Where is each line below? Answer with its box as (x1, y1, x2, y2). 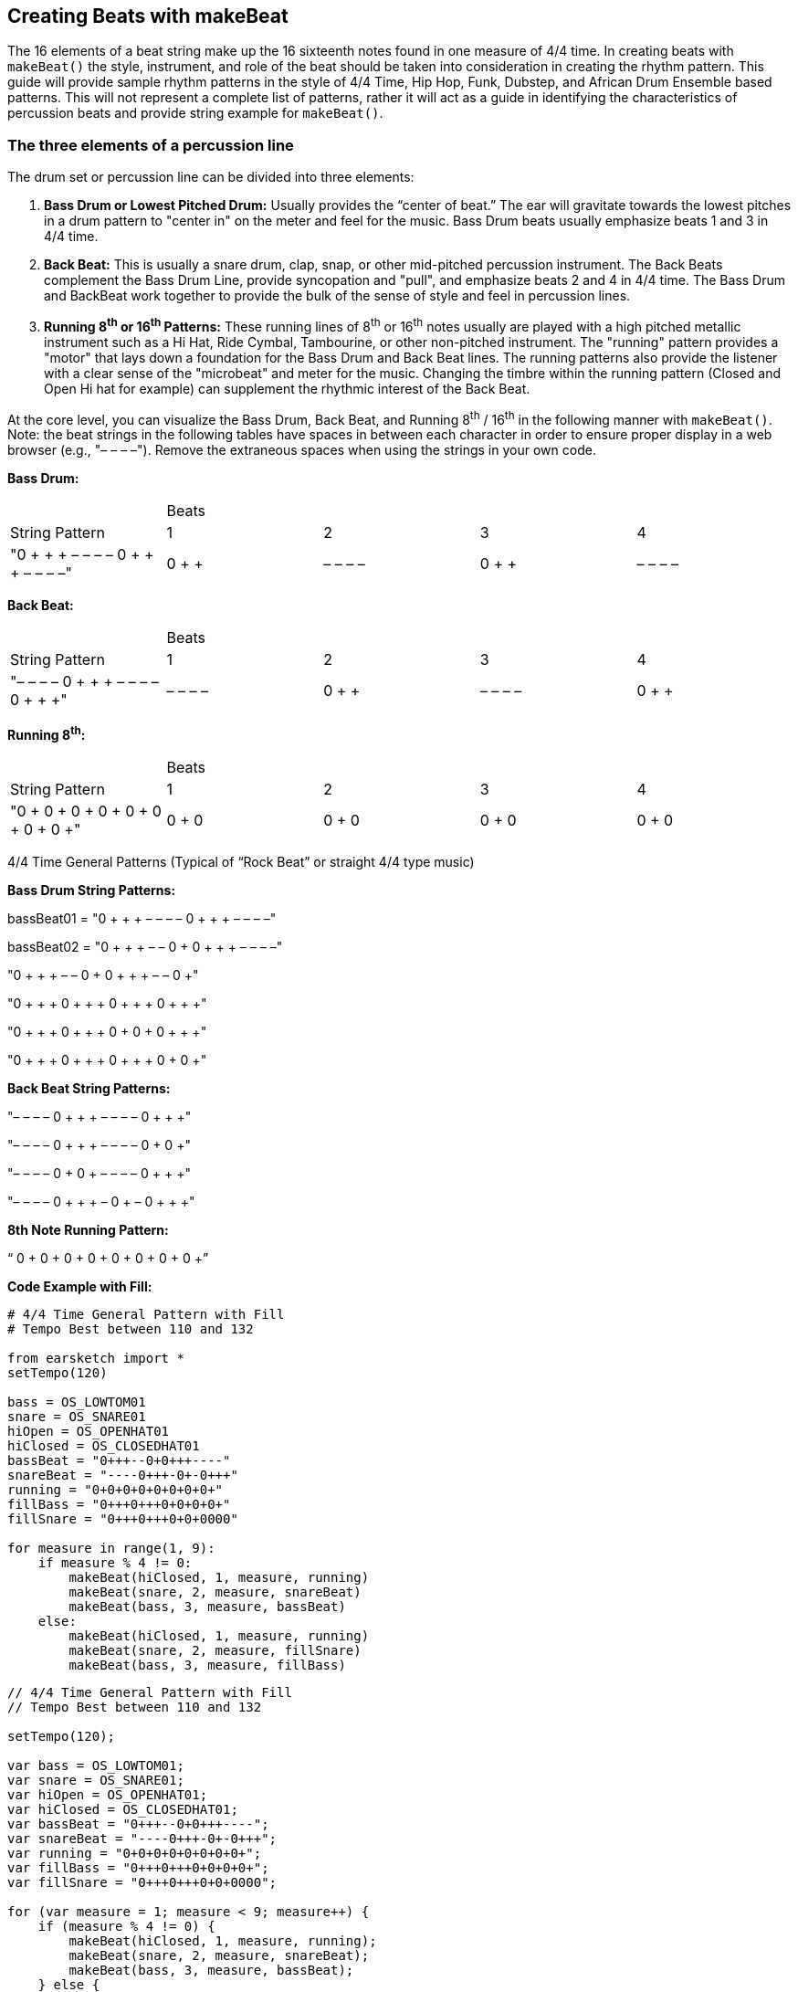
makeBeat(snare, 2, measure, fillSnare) (68, 1643, 362, 1659)
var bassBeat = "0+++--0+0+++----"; (7, 1817, 269, 1832)
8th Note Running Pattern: (7, 1222, 169, 1238)
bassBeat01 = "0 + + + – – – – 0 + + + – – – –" (7, 911, 277, 927)
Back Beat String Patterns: (7, 1080, 171, 1097)
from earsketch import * (7, 1351, 184, 1366)
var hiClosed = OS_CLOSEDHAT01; (7, 1802, 238, 1818)
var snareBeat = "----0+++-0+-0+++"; (7, 1831, 278, 1847)
